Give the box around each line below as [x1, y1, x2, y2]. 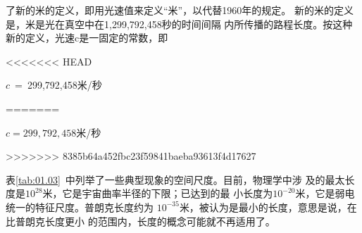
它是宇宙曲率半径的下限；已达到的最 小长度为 [62, 186, 273, 201]
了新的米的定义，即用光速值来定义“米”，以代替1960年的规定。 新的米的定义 [6, 3, 354, 17]
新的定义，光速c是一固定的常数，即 [6, 30, 168, 45]
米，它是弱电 [295, 186, 355, 201]
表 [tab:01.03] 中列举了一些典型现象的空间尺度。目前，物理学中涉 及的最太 [6, 172, 345, 187]
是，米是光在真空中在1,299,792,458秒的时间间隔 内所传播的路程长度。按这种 [6, 16, 353, 31]
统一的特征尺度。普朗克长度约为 [6, 199, 154, 214]
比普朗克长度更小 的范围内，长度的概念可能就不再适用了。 [6, 213, 275, 228]
